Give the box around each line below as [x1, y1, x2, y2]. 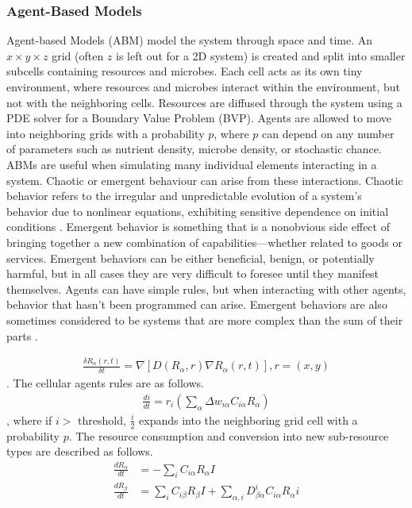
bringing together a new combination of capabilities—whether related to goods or [6, 233, 402, 250]
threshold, [78, 411, 126, 428]
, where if [6, 411, 52, 428]
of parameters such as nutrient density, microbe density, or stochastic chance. [6, 140, 382, 157]
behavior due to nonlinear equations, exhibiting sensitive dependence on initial [6, 202, 389, 219]
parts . [6, 327, 38, 344]
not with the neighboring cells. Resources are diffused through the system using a [6, 94, 402, 110]
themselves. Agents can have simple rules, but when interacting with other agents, [6, 280, 406, 297]
